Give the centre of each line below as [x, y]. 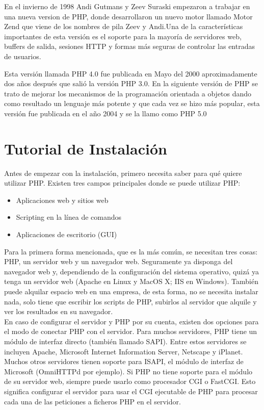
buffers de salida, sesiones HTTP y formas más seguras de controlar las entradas [129, 46]
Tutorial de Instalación [86, 148]
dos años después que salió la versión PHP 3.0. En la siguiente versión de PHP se [131, 83]
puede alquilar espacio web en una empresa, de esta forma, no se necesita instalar [131, 291]
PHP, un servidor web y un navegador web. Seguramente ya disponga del [118, 261]
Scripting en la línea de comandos [69, 217]
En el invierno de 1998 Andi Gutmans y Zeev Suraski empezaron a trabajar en [127, 6]
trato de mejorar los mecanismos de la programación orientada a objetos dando [128, 93]
